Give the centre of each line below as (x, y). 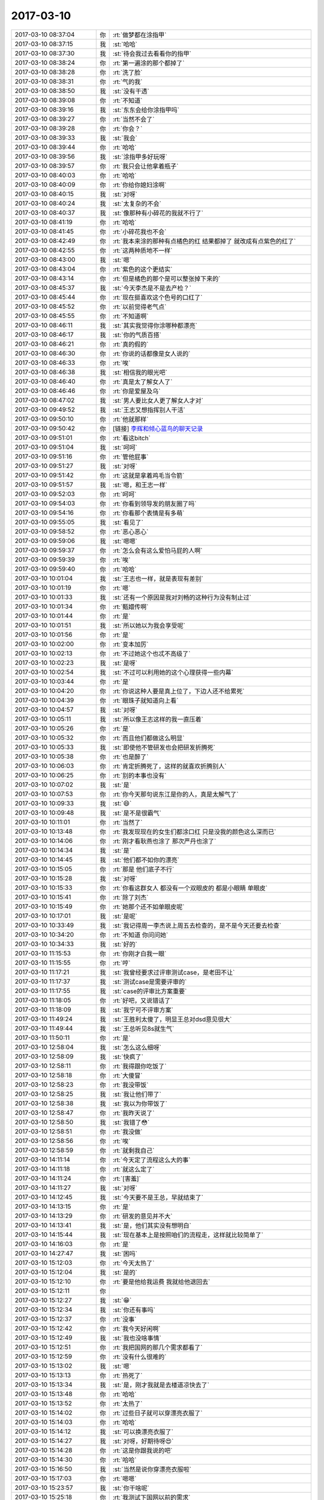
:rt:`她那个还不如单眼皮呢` (148, 907)
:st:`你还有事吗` (134, 1310)
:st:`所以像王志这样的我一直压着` (158, 719)
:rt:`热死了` (127, 1375)
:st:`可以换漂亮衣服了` (143, 1432)
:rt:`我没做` (127, 1132)
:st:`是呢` (125, 916)
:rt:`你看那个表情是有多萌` (148, 513)
